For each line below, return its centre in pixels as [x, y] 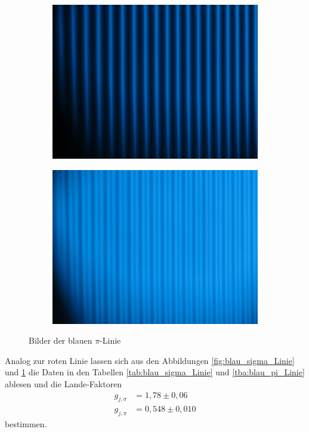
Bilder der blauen [61, 340]
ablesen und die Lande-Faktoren [64, 383]
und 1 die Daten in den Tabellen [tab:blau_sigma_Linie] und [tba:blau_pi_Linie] [155, 372]
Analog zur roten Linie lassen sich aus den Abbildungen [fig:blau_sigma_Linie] [150, 360]
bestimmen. [26, 424]
